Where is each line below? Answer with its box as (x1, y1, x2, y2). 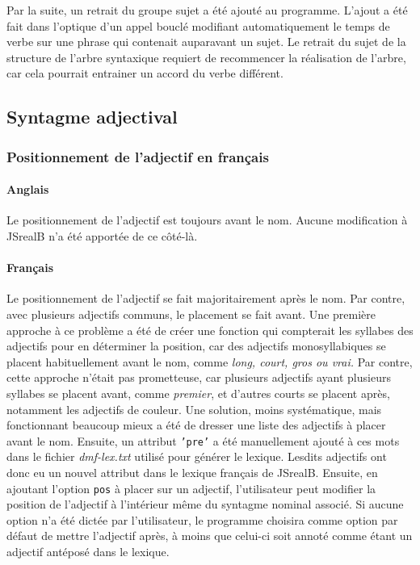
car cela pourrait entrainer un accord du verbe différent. (6, 65, 283, 82)
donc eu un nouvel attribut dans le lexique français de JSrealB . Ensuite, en (6, 463, 378, 480)
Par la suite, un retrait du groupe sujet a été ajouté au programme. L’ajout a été (6, 2, 408, 18)
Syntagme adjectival (6, 104, 178, 129)
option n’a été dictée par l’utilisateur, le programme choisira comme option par (6, 511, 398, 528)
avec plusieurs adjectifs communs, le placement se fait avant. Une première (6, 305, 376, 322)
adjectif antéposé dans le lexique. (6, 543, 170, 559)
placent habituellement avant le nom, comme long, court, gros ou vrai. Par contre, (6, 353, 413, 370)
